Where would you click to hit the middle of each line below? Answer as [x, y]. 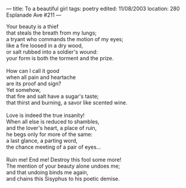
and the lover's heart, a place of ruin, [52, 128]
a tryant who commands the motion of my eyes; [65, 39]
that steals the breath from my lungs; [52, 33]
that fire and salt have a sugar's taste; [53, 96]
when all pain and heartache [41, 77]
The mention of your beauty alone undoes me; [63, 166]
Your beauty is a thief [32, 27]
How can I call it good [33, 71]
